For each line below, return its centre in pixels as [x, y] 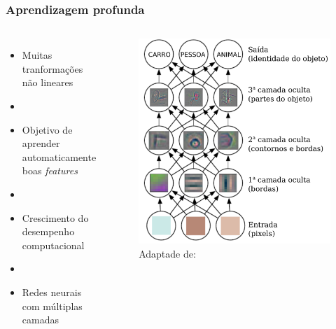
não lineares [48, 82]
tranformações [52, 68]
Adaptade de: [167, 253]
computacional [53, 245]
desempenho [48, 231]
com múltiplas [52, 306]
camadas [40, 320]
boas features [50, 170]
